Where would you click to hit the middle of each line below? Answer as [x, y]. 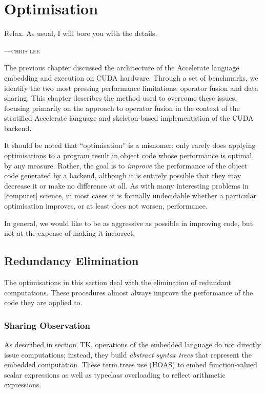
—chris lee [22, 50]
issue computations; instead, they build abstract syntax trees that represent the [128, 354]
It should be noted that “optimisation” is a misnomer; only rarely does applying [130, 145]
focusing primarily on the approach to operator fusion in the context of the [122, 108]
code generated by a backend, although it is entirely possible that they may [123, 175]
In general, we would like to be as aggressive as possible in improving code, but [129, 223]
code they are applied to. [43, 302]
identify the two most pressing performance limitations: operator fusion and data [131, 88]
